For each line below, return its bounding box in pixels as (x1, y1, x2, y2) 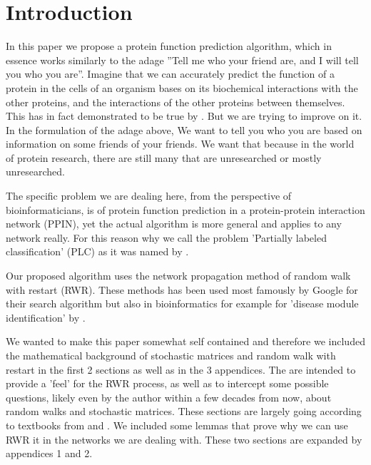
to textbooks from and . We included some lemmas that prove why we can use (6, 417, 348, 432)
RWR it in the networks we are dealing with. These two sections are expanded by (6, 431, 362, 446)
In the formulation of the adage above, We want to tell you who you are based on (6, 122, 362, 137)
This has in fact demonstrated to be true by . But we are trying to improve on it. (6, 108, 362, 123)
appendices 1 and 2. (6, 446, 93, 461)
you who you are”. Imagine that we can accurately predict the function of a (6, 66, 335, 81)
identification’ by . (6, 310, 86, 325)
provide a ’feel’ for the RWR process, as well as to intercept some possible (6, 376, 329, 391)
